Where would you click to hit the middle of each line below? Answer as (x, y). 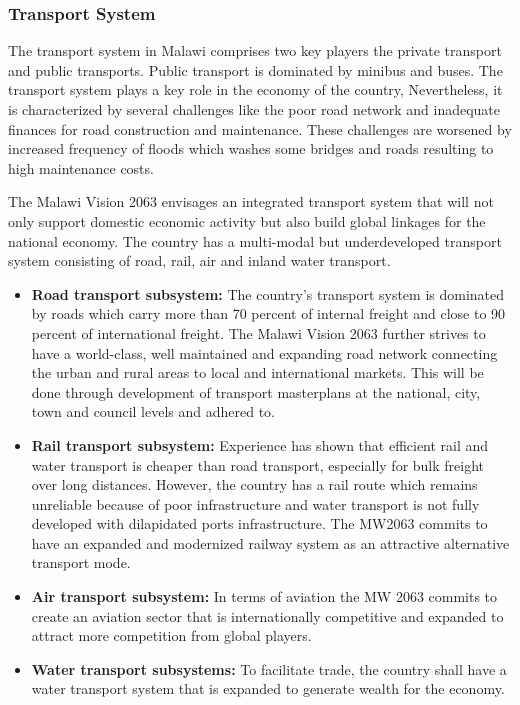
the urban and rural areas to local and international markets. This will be (257, 372)
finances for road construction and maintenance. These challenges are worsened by (260, 128)
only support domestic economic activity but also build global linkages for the (247, 220)
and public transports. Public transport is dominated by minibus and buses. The (255, 69)
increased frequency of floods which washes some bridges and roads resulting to (251, 148)
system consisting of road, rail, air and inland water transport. (199, 260)
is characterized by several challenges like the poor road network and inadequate (254, 109)
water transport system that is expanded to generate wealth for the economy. (268, 688)
